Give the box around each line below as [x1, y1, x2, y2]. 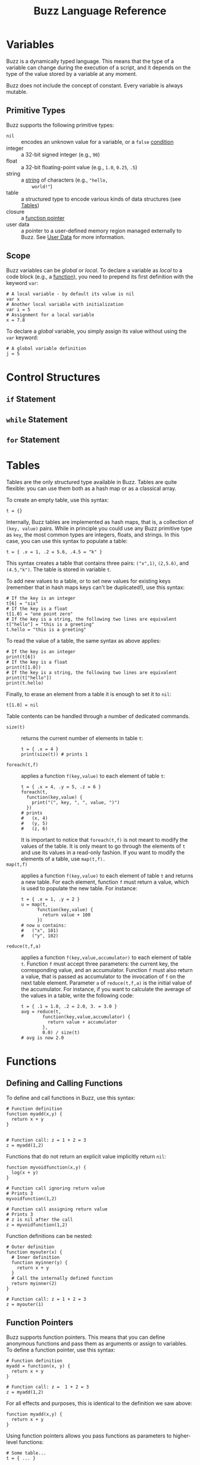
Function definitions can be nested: [6, 1232, 93, 1239]
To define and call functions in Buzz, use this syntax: [6, 1094, 136, 1101]
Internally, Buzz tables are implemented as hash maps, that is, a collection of [6, 518, 194, 525]
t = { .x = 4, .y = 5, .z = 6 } [21, 784, 101, 790]
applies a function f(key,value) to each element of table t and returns [21, 872, 193, 879]
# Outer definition [6, 1244, 55, 1250]
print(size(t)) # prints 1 [21, 751, 88, 757]
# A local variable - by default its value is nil [6, 291, 135, 297]
